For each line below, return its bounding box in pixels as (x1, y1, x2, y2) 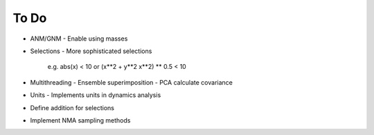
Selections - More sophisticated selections (30, 47, 152, 55)
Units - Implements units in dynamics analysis (30, 91, 161, 99)
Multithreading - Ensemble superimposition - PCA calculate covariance (30, 78, 233, 86)
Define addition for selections (30, 103, 114, 112)
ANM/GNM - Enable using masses (30, 34, 128, 43)
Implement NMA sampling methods (30, 116, 131, 124)
